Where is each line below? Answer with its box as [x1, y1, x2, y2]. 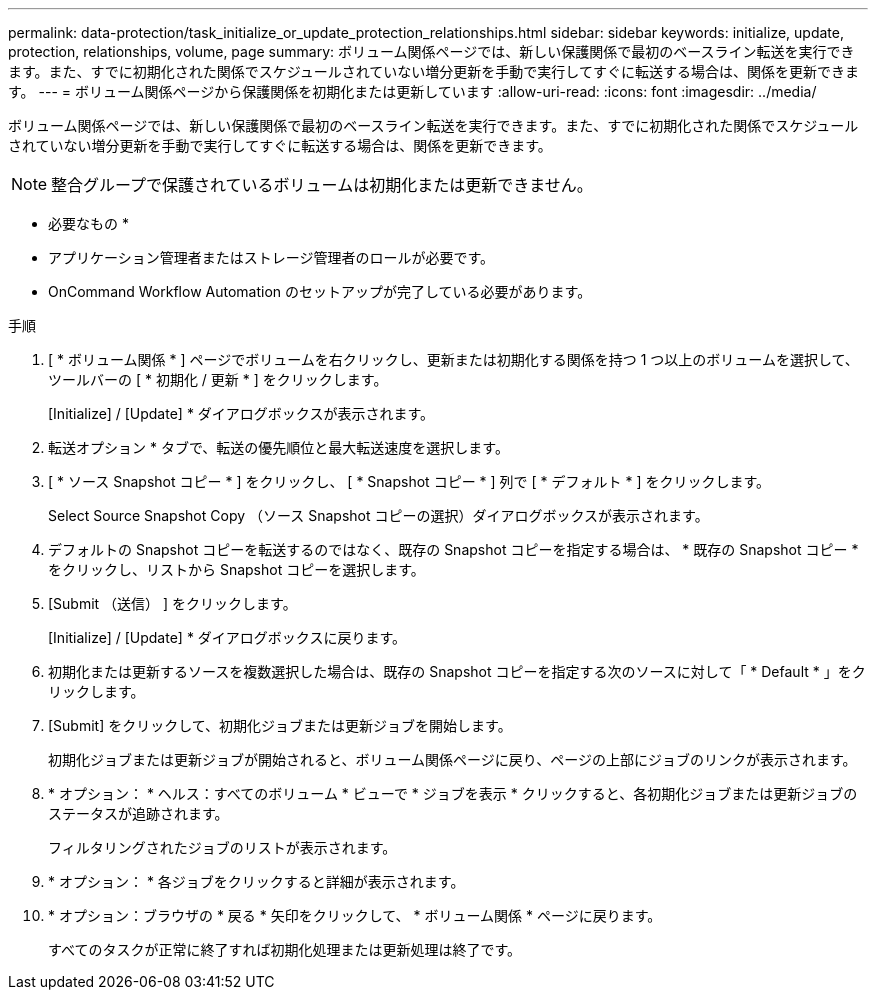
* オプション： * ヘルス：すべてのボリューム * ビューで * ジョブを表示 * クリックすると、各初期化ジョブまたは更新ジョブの [48, 785, 858, 802]
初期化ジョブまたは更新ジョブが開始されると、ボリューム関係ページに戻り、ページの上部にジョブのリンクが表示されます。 [48, 751, 857, 768]
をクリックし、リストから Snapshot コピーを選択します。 [48, 561, 425, 578]
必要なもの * [48, 215, 129, 232]
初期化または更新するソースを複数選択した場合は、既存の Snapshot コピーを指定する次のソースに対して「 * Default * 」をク [48, 663, 866, 680]
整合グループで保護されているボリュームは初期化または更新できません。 [51, 175, 593, 195]
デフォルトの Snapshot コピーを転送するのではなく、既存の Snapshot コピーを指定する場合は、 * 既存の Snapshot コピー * [48, 541, 859, 558]
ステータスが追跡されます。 [48, 805, 229, 822]
